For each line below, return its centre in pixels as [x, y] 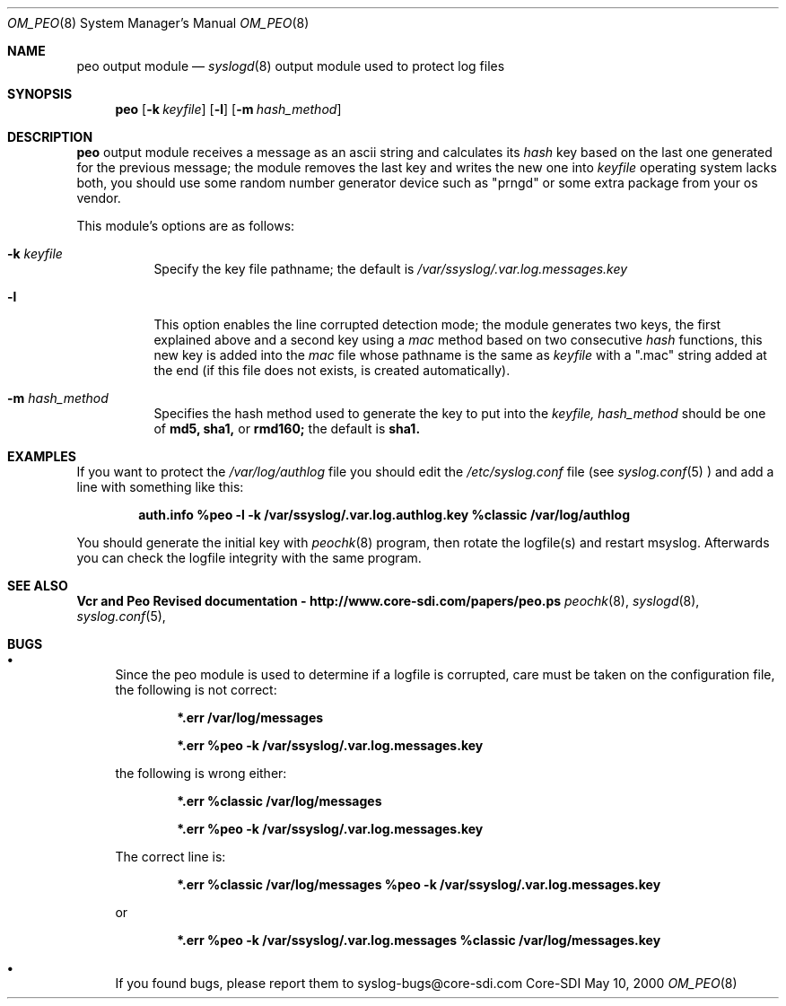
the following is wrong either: [201, 773]
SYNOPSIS [40, 94]
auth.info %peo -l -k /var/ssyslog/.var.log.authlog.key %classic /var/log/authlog [384, 515]
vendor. [99, 198]
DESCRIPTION [50, 137]
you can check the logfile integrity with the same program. [249, 558]
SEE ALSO [38, 586]
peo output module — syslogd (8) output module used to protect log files [291, 66]
